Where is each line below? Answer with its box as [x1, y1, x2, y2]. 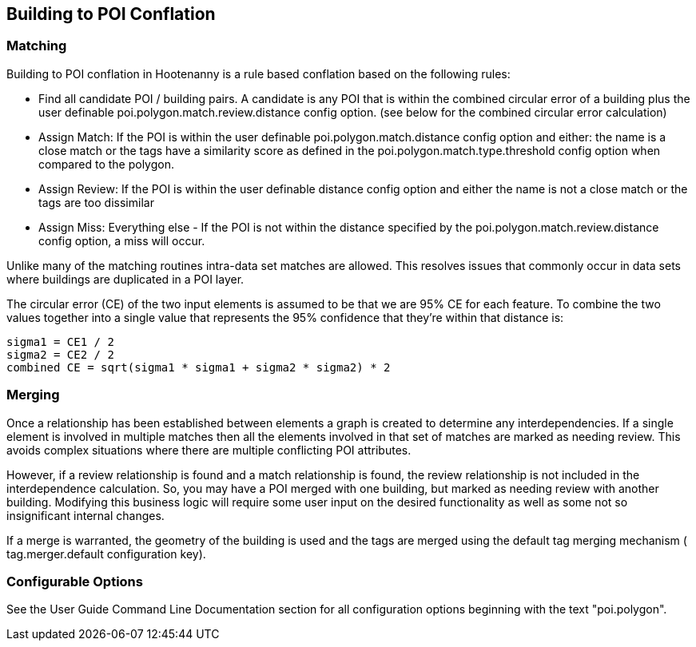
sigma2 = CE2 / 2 [6, 347, 114, 361]
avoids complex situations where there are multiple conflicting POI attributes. [6, 443, 412, 457]
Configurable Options [6, 573, 143, 589]
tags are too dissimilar [38, 195, 154, 209]
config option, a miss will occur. [38, 233, 205, 248]
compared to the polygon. [38, 157, 174, 171]
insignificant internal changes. [6, 508, 165, 522]
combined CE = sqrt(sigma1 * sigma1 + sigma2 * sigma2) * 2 [6, 360, 391, 374]
